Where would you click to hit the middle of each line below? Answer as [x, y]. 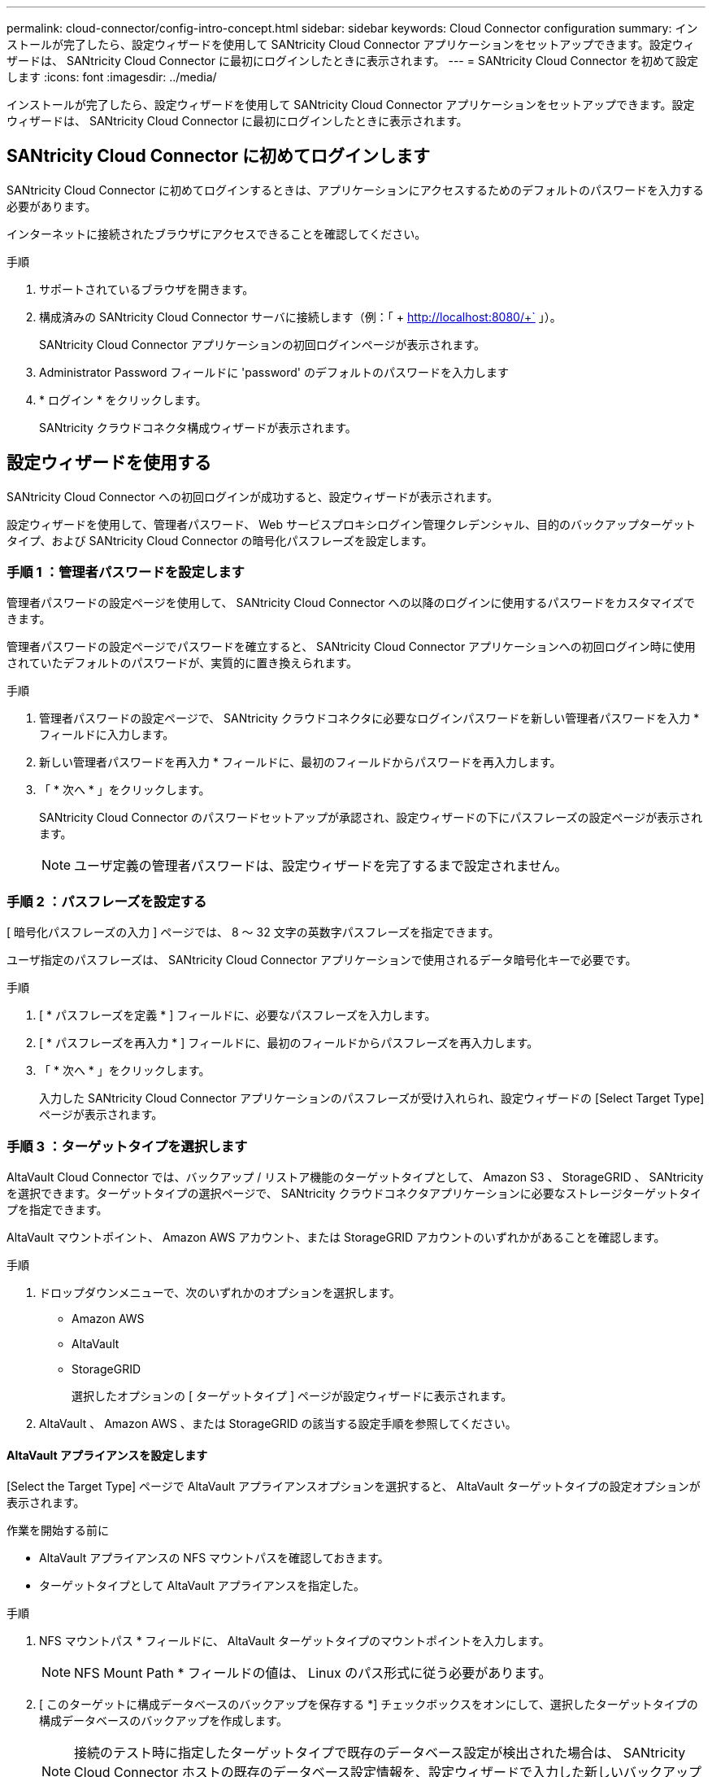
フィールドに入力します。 [107, 735]
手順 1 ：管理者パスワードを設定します [126, 572]
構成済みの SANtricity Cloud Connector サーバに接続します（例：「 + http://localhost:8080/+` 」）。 [300, 317]
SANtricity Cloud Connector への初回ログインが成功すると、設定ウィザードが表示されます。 [253, 496]
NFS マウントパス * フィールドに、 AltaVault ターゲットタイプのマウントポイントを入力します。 [295, 1641]
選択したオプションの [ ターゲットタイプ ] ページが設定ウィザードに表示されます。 [292, 1395]
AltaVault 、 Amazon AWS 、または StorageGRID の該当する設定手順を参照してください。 [278, 1423]
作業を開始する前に [58, 1530]
